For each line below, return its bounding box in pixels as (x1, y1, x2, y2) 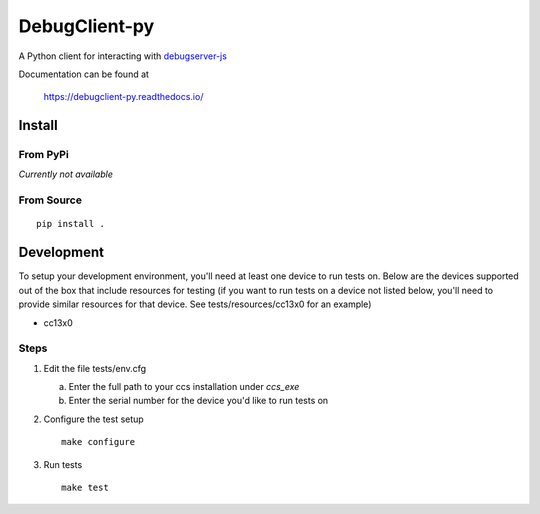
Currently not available (18, 168, 114, 180)
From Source (18, 193, 82, 207)
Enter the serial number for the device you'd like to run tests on (68, 395, 329, 407)
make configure (61, 436, 136, 448)
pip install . (36, 218, 105, 230)
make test (61, 482, 109, 493)
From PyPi (18, 148, 69, 162)
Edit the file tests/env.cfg (43, 362, 147, 374)
